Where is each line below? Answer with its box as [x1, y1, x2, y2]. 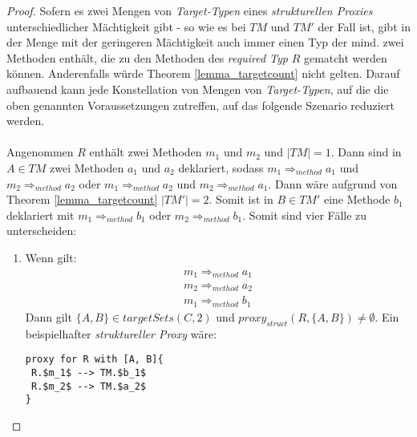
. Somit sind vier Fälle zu [242, 206, 367, 223]
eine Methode [323, 191, 391, 208]
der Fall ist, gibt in [318, 18, 411, 34]
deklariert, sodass [178, 159, 264, 176]
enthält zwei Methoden [89, 144, 202, 160]
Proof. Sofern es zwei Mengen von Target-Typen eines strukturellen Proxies [6, 2, 373, 18]
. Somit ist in [208, 191, 273, 208]
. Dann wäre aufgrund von [268, 175, 398, 192]
